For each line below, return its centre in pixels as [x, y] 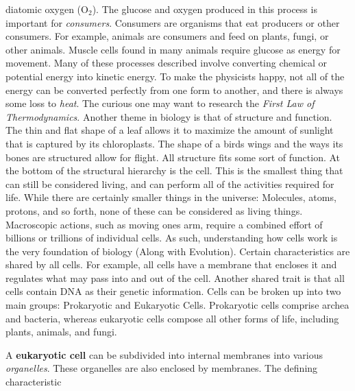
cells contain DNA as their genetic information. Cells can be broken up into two [173, 291]
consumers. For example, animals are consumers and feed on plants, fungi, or [167, 36]
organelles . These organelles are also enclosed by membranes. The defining [162, 368]
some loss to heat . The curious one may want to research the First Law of [160, 103]
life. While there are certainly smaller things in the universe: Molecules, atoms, [171, 197]
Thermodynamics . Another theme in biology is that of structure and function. [169, 116]
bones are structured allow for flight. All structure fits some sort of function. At [173, 157]
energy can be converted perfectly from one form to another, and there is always [174, 90]
